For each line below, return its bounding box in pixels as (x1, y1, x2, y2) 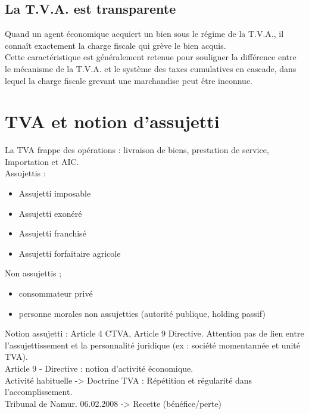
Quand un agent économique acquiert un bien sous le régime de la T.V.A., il (5, 27, 284, 40)
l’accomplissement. (5, 385, 73, 398)
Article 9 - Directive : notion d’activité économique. (5, 362, 193, 375)
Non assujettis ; (5, 267, 62, 279)
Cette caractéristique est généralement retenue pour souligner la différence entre (5, 51, 296, 63)
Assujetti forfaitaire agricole (18, 247, 121, 259)
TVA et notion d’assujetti (5, 109, 220, 133)
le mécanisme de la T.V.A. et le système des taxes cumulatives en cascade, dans (5, 62, 296, 74)
